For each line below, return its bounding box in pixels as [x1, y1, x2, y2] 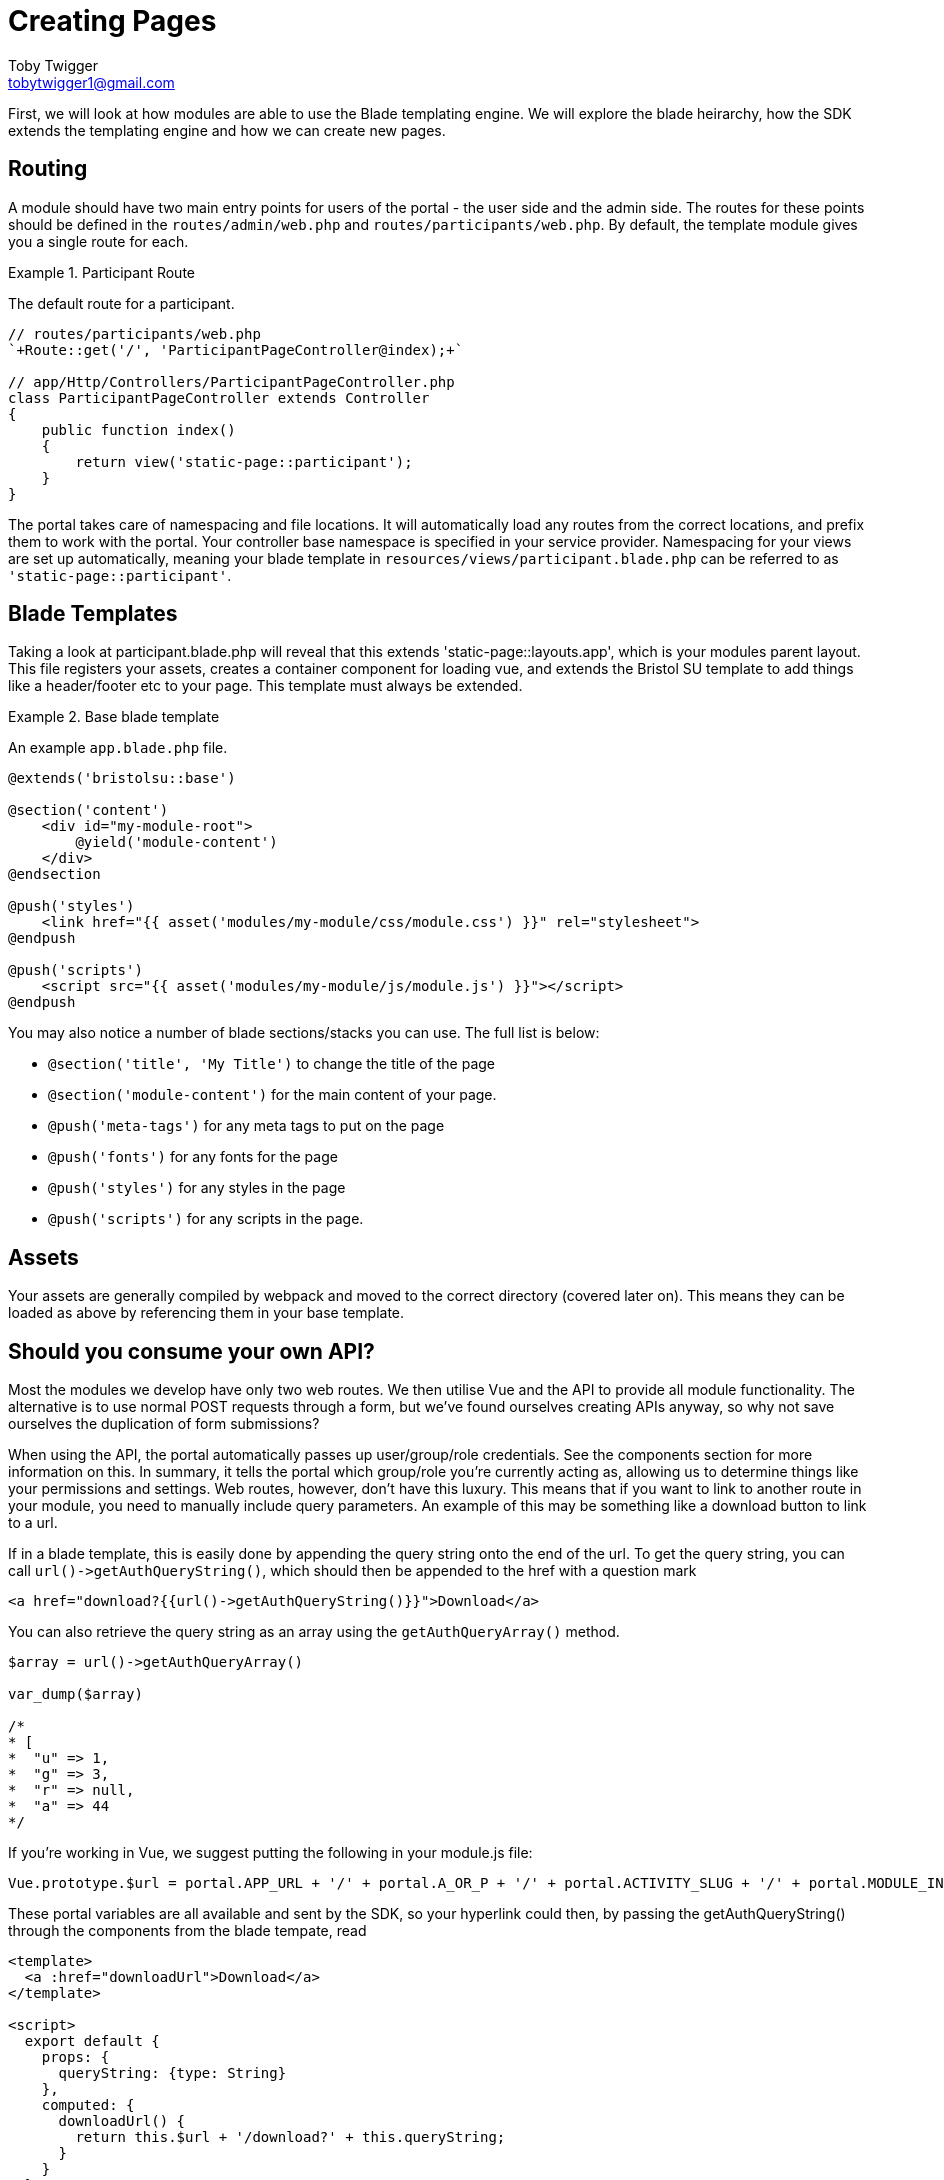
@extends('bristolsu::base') [8, 770, 236, 787]
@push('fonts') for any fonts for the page [48, 1148, 338, 1166]
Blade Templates [8, 601, 178, 627]
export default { [24, 2033, 160, 2050]
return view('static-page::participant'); [75, 453, 413, 470]
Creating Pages [8, 4, 217, 38]
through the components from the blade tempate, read [8, 1922, 367, 1940]
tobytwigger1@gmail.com [8, 73, 175, 91]
